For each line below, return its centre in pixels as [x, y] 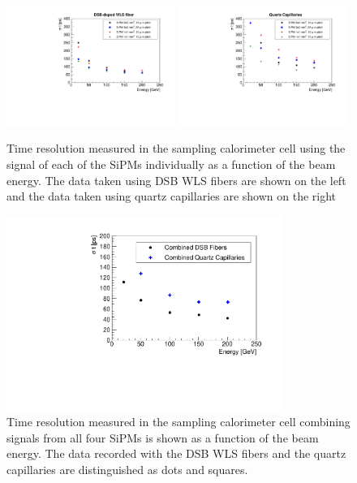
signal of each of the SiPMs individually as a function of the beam [171, 164]
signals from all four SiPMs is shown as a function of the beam [163, 437]
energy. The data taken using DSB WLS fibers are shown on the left [176, 180]
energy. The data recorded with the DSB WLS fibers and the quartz [176, 453]
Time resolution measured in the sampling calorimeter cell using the [176, 148]
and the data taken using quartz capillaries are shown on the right [172, 196]
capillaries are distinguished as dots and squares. [127, 469]
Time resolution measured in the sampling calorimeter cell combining [178, 422]
